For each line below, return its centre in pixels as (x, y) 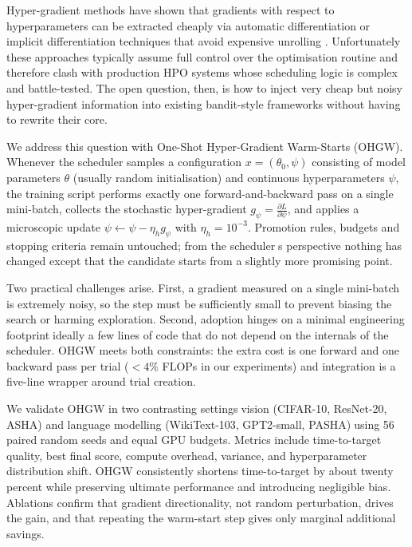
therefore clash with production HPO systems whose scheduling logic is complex (202, 72)
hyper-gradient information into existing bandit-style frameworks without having (204, 103)
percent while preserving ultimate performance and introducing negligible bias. (199, 487)
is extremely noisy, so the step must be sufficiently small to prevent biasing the (199, 303)
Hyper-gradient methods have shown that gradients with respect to (171, 10)
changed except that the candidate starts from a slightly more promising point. (200, 261)
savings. (26, 533)
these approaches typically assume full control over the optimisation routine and (202, 56)
